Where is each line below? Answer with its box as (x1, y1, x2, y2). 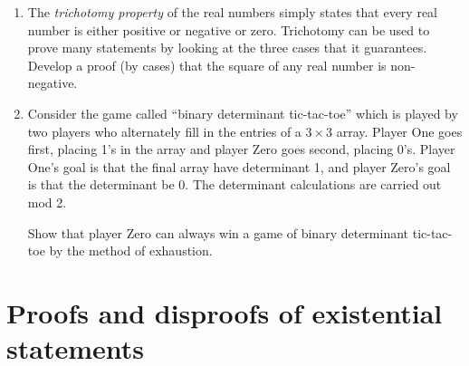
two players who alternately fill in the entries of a (27, 121, 301, 140)
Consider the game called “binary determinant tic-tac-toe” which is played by (27, 103, 458, 122)
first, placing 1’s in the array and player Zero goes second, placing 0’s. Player (27, 140, 455, 159)
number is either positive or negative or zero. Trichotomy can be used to (27, 20, 430, 39)
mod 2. (27, 192, 67, 211)
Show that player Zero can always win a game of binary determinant (27, 223, 409, 242)
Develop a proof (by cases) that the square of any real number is (27, 55, 387, 74)
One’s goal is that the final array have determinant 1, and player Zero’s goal (27, 157, 451, 176)
